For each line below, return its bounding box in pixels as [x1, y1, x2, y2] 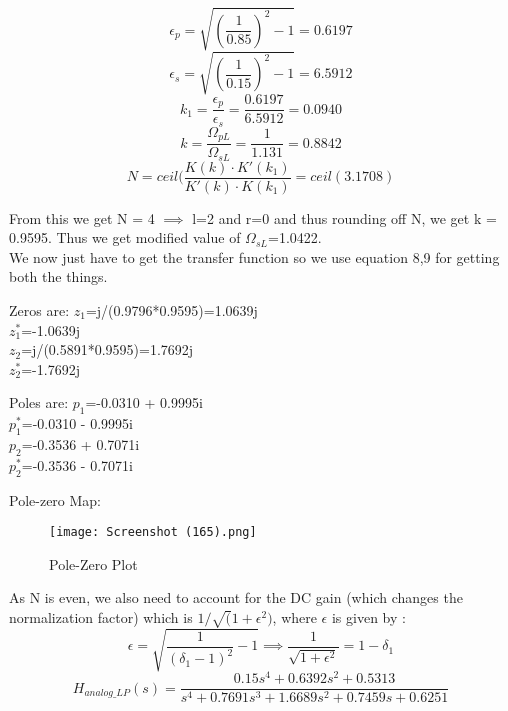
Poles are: [9, 392, 69, 413]
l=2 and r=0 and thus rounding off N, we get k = [192, 207, 497, 228]
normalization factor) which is [9, 606, 193, 627]
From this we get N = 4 [9, 207, 155, 228]
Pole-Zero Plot [49, 553, 138, 574]
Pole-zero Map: [9, 489, 102, 510]
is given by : [331, 606, 406, 627]
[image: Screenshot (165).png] [49, 525, 257, 540]
